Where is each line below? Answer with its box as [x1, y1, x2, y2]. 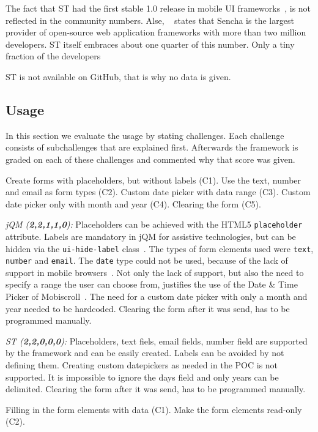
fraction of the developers [6, 50, 101, 62]
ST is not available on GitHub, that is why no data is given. [6, 70, 231, 83]
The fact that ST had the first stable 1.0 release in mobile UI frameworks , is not [6, 2, 311, 14]
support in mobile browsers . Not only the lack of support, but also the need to [6, 266, 304, 278]
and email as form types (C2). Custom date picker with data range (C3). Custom [6, 185, 311, 198]
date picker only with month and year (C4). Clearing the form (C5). [6, 197, 261, 210]
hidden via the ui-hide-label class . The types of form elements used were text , [6, 242, 314, 255]
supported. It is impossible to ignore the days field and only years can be [6, 370, 279, 383]
